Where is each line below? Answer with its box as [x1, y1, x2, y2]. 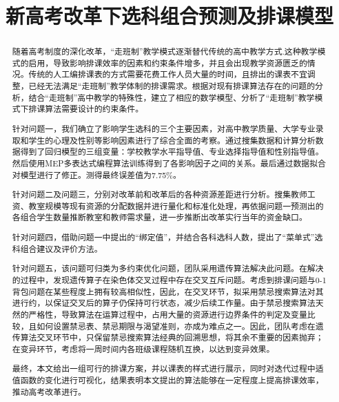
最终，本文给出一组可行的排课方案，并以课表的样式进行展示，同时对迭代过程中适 [12, 363, 324, 374]
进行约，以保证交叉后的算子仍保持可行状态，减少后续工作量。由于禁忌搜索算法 [12, 297, 316, 309]
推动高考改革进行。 [12, 385, 86, 397]
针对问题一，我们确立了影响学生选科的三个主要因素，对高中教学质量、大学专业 [12, 123, 316, 134]
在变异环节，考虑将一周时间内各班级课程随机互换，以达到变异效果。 [12, 343, 275, 354]
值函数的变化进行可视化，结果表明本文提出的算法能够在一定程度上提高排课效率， [12, 374, 324, 386]
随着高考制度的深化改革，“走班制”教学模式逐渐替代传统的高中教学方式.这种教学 [12, 46, 318, 57]
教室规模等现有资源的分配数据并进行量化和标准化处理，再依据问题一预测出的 [28, 200, 324, 211]
